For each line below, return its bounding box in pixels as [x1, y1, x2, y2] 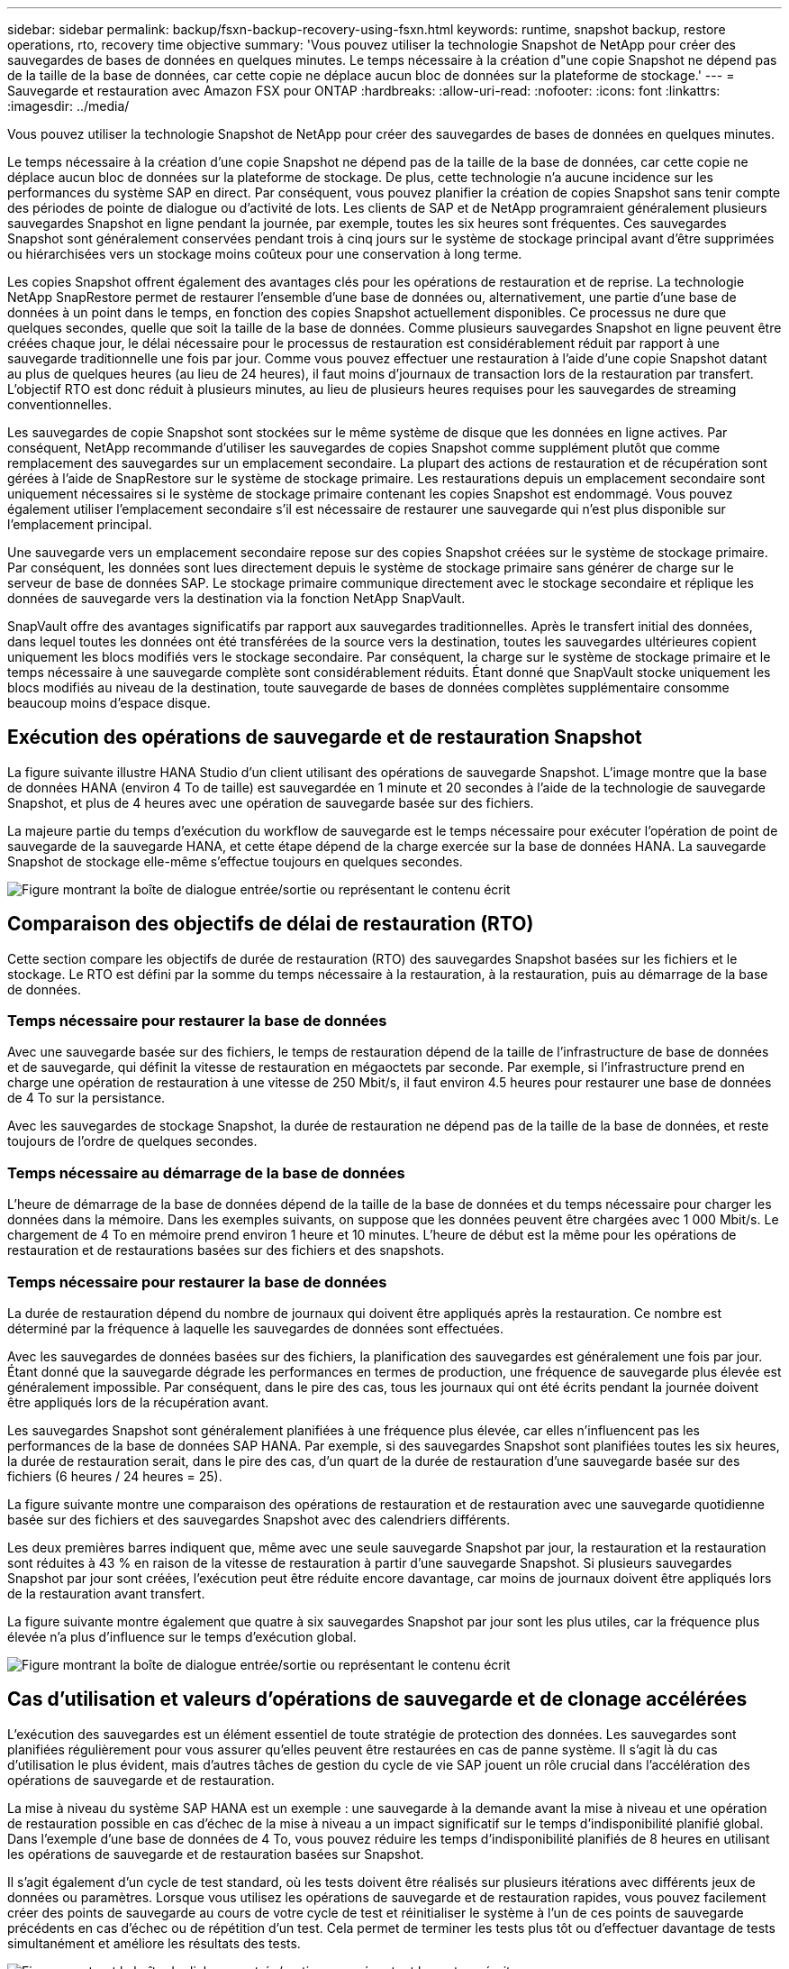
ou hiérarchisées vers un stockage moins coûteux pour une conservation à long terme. [7, 246, 522, 261]
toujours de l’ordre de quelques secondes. [7, 1133, 258, 1149]
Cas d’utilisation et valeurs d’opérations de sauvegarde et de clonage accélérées [7, 1688, 748, 1711]
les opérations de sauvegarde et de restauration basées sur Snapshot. [7, 1845, 424, 1862]
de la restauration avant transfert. [7, 1585, 205, 1601]
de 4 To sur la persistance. [7, 1090, 166, 1106]
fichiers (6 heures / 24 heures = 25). [7, 1468, 222, 1484]
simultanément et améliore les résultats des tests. [7, 1935, 301, 1951]
